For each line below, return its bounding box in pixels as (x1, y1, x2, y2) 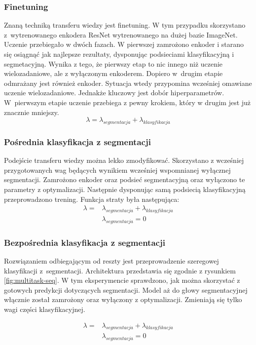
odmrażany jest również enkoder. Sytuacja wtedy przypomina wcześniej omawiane (4, 77, 252, 88)
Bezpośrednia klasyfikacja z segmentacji (4, 236, 165, 248)
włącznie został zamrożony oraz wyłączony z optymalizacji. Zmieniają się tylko (4, 294, 242, 305)
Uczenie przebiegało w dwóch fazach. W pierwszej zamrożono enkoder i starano (4, 39, 244, 49)
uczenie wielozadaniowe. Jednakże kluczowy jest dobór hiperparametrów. (4, 87, 224, 98)
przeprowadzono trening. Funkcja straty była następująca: (4, 193, 180, 204)
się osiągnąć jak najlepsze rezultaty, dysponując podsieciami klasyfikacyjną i (4, 49, 234, 59)
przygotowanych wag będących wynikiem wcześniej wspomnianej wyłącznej (4, 164, 231, 175)
